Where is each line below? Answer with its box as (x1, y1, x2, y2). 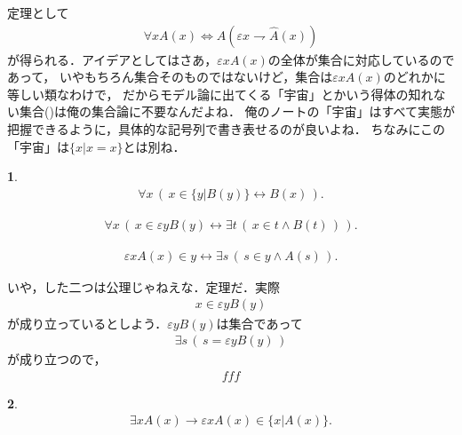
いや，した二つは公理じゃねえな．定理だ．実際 (7, 277, 281, 296)
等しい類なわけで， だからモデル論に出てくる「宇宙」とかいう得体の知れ (7, 84, 434, 103)
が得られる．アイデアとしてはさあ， (7, 50, 218, 68)
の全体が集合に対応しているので (267, 50, 455, 68)
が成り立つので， (7, 350, 107, 368)
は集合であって (216, 313, 303, 332)
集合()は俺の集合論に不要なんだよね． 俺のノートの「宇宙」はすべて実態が (19, 102, 456, 121)
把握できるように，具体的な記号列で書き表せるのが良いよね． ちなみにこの (7, 120, 446, 138)
